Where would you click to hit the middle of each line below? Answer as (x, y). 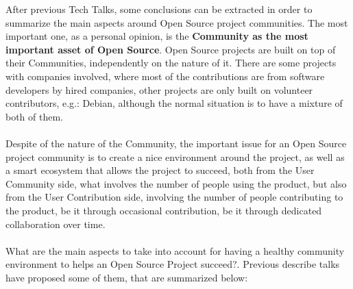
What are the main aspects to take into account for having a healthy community (175, 250)
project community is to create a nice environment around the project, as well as (175, 156)
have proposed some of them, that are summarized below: (127, 277)
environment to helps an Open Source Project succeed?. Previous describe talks (173, 264)
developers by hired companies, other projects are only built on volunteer (159, 89)
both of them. (35, 116)
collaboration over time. (56, 224)
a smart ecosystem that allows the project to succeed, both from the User (160, 170)
